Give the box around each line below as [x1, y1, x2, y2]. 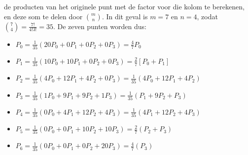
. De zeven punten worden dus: [53, 21, 146, 31]
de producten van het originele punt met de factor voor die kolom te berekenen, [4, 1, 245, 11]
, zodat [197, 11, 218, 21]
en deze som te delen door [4, 11, 83, 21]
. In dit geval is [102, 11, 148, 21]
